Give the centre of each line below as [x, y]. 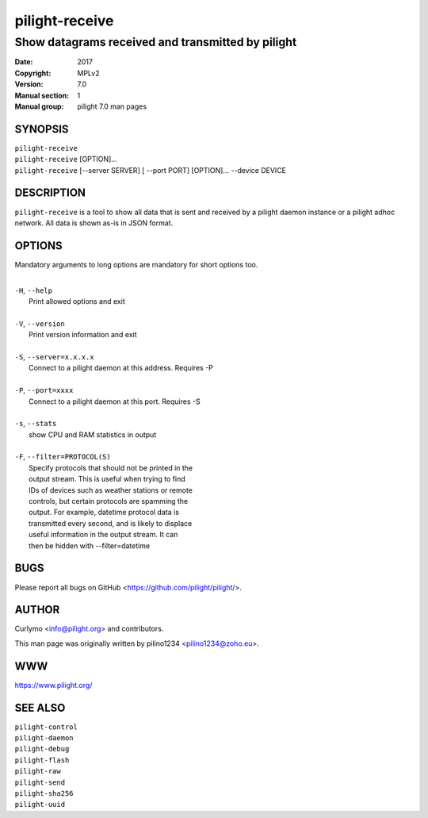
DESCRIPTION [50, 193]
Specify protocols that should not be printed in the [111, 467]
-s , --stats [36, 424]
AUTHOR [37, 610]
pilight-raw [38, 771]
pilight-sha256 [44, 793]
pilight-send [40, 782]
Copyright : [33, 73]
